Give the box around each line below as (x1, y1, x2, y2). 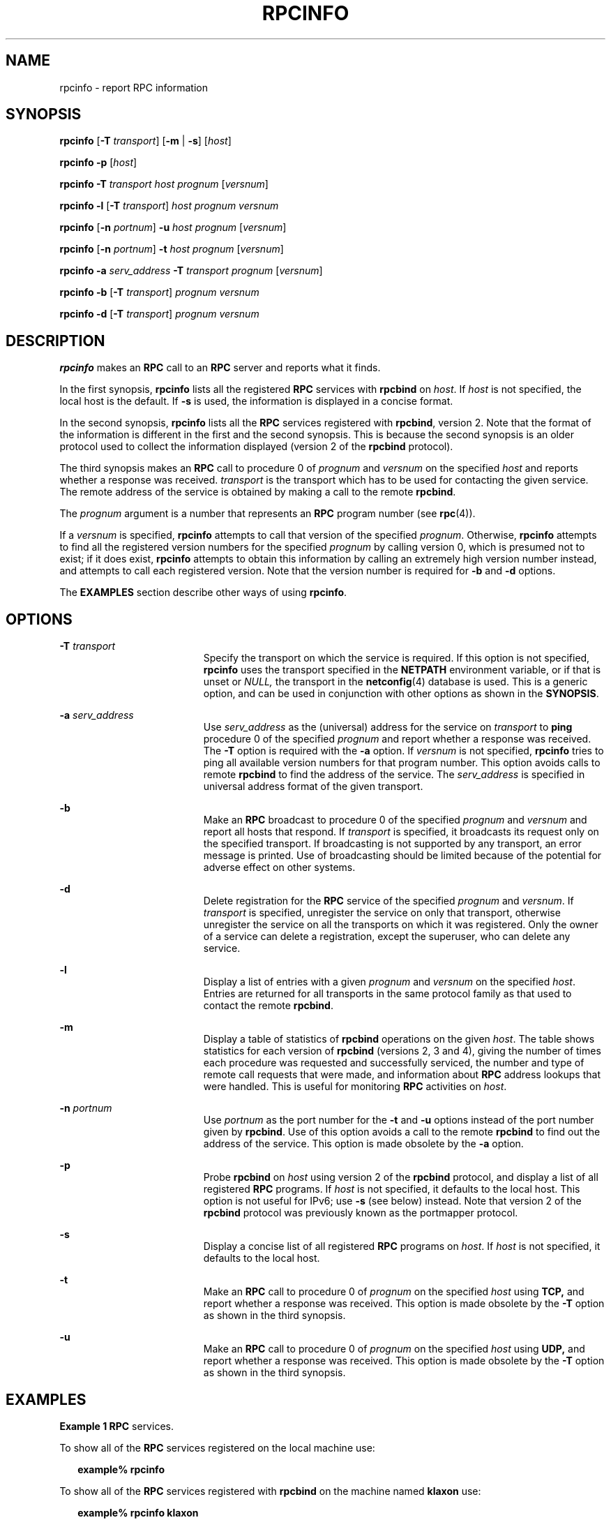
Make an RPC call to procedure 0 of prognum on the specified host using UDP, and (203, 1343, 585, 1355)
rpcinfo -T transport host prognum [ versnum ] (59, 178, 269, 191)
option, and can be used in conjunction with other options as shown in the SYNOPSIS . (203, 687, 599, 700)
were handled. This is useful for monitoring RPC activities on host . (203, 1080, 507, 1093)
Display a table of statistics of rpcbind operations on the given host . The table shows (203, 1033, 595, 1045)
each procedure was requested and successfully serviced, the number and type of (203, 1057, 584, 1069)
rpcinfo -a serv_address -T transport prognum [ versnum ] (59, 264, 323, 277)
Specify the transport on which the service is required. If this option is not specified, (203, 652, 590, 664)
